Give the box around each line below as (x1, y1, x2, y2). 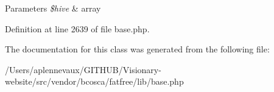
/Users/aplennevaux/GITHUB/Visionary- (5, 63, 161, 76)
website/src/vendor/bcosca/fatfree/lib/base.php (5, 75, 184, 88)
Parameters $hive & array (5, 2, 101, 14)
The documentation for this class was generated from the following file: (5, 43, 270, 55)
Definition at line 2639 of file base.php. (5, 22, 150, 35)
